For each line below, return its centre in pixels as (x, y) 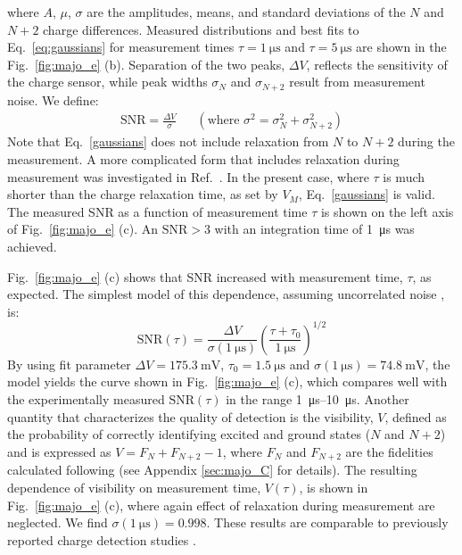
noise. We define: (53, 99)
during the (426, 141)
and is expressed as (59, 451)
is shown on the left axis (387, 211)
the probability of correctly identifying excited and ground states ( (189, 434)
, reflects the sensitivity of (377, 64)
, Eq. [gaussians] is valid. (367, 194)
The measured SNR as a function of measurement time (157, 211)
